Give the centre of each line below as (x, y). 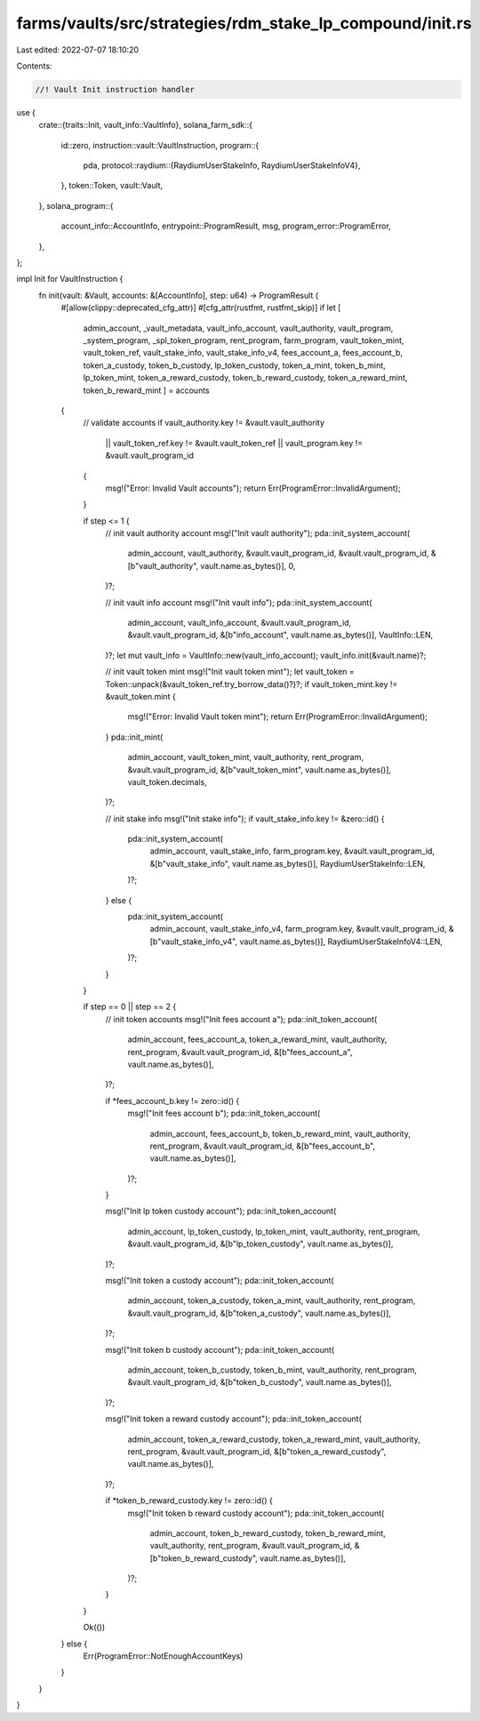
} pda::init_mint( (134, 737)
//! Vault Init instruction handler (115, 89)
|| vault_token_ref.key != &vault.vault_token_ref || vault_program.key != (234, 443)
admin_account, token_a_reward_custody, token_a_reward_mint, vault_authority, (274, 1439)
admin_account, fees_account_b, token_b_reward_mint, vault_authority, (280, 1133)
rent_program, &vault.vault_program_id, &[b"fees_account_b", (263, 1146)
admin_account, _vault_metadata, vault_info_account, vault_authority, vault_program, (238, 328)
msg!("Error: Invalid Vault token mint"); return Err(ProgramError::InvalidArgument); (278, 716)
